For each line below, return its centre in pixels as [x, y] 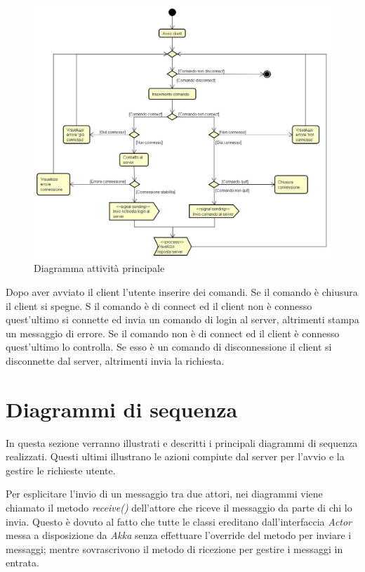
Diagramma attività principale [99, 268]
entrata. [22, 563]
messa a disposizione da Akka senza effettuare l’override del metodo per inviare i [179, 535]
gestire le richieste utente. [61, 470]
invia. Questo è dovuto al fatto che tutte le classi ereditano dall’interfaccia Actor [179, 521]
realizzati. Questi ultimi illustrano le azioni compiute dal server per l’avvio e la [175, 456]
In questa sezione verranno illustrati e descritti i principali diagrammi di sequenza [182, 442]
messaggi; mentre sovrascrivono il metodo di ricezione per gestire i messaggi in [174, 548]
